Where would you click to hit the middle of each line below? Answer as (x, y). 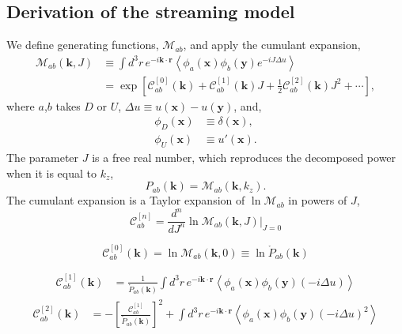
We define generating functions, (83, 45)
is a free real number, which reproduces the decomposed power (244, 158)
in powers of (318, 200)
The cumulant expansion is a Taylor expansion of (126, 200)
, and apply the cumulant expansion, (272, 45)
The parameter (43, 158)
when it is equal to (52, 173)
